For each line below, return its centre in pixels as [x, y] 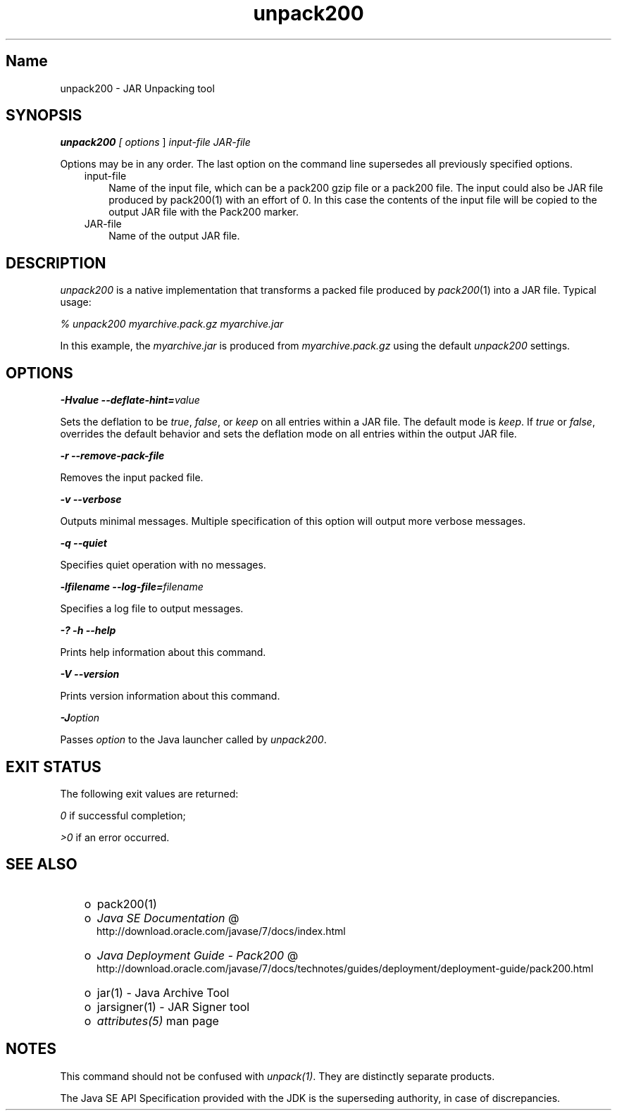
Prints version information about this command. [170, 696]
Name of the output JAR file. [174, 236]
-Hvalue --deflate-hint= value [130, 400]
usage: [76, 302]
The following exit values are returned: [149, 793]
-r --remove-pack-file [112, 456]
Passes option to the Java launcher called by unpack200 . [193, 740]
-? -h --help [88, 631]
